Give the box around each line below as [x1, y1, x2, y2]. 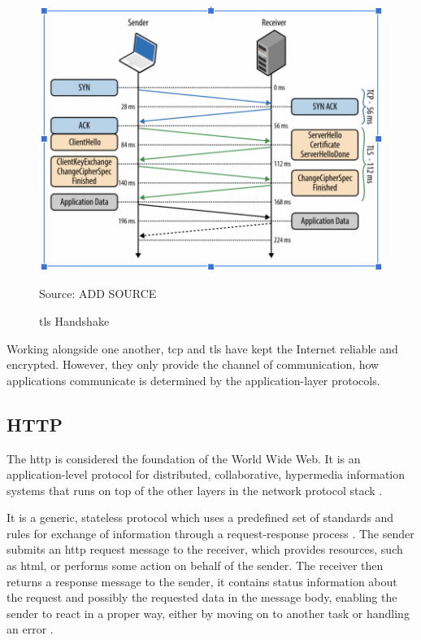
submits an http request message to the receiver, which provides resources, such [7, 541, 403, 558]
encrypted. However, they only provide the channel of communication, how [7, 356, 380, 373]
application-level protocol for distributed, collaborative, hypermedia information [7, 466, 406, 483]
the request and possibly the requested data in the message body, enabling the [7, 589, 397, 606]
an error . [7, 620, 54, 638]
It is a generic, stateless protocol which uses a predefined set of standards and [7, 509, 394, 526]
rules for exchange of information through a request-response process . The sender [7, 524, 414, 541]
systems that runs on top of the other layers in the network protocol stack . [7, 481, 383, 498]
